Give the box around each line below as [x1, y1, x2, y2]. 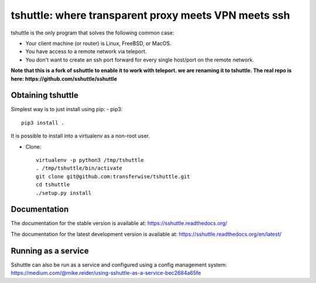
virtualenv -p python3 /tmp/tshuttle [36, 157, 145, 163]
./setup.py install [36, 189, 92, 196]
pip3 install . [21, 119, 65, 126]
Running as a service [11, 246, 89, 256]
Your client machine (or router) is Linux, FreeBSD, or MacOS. [25, 40, 172, 47]
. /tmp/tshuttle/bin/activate [36, 165, 123, 172]
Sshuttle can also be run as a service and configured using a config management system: [11, 261, 228, 268]
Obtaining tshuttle [11, 91, 79, 101]
